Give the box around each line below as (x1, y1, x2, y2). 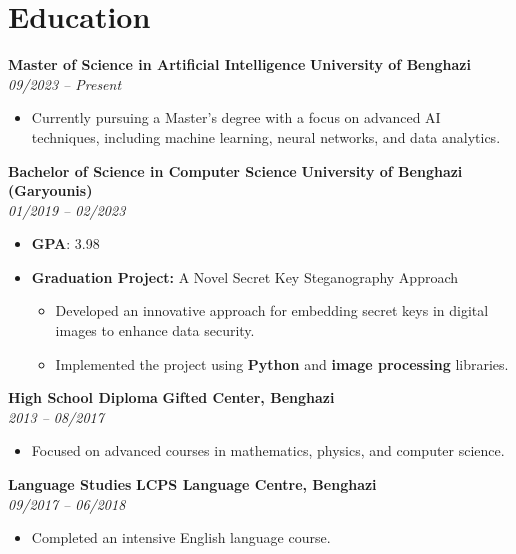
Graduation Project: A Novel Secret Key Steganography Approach (31, 266, 459, 287)
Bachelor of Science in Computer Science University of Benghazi (8, 160, 463, 181)
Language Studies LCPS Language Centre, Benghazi (8, 474, 377, 495)
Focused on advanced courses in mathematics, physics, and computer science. (31, 440, 505, 461)
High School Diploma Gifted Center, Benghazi (8, 387, 335, 408)
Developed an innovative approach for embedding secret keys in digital (55, 300, 489, 321)
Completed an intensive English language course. (31, 527, 331, 548)
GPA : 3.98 (31, 233, 100, 254)
